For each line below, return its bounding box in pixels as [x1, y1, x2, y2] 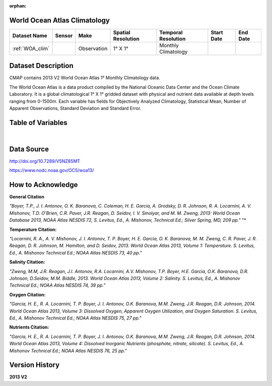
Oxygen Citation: [9, 291, 46, 297]
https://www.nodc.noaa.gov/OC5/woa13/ [9, 167, 94, 173]
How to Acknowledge [9, 180, 78, 189]
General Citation [9, 194, 45, 200]
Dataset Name [12, 32, 47, 39]
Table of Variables [9, 118, 67, 127]
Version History [9, 361, 60, 369]
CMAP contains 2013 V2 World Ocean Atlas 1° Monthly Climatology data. [9, 75, 161, 81]
